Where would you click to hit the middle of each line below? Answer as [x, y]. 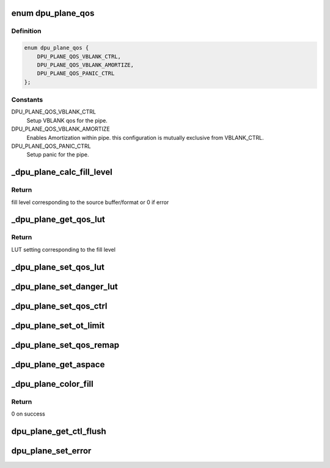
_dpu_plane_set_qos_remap [65, 345]
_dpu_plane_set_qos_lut [58, 267]
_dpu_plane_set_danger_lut [65, 286]
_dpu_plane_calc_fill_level [62, 172]
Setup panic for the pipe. [58, 155]
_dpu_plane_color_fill [53, 384]
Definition [26, 31]
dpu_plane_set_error [51, 451]
